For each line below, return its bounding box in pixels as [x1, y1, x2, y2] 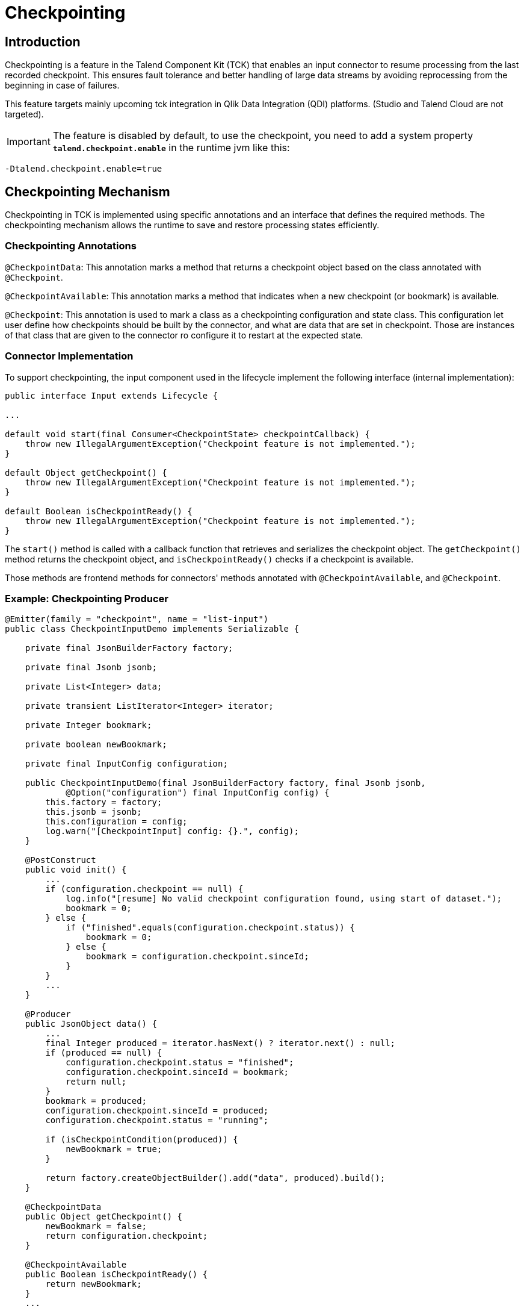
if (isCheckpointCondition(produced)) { [45, 1135, 238, 1145]
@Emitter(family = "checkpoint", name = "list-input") [5, 614, 269, 624]
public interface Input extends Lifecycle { [5, 390, 218, 400]
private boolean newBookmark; [25, 740, 167, 750]
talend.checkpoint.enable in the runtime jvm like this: [52, 142, 290, 154]
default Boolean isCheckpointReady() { [5, 506, 193, 516]
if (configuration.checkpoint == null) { [45, 884, 244, 894]
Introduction [5, 34, 81, 49]
